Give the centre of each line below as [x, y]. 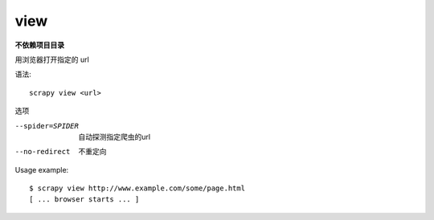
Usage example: [42, 169]
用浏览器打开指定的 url [52, 59]
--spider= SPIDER [47, 126]
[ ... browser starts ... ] [84, 200]
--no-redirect [43, 152]
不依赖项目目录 [39, 45]
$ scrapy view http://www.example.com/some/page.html [137, 188]
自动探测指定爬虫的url [115, 136]
